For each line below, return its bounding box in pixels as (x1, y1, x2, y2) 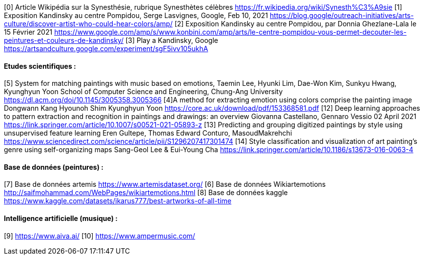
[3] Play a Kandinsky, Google (125, 36, 218, 44)
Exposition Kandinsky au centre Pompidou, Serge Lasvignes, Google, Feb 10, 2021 (4, 11, 268, 20)
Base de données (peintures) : (4, 162, 103, 171)
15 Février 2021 (4, 28, 53, 36)
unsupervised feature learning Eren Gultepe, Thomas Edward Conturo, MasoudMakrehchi (4, 129, 292, 138)
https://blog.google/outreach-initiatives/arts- (270, 11, 414, 20)
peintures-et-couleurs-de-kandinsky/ (4, 36, 124, 44)
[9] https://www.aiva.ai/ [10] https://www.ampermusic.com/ (4, 231, 195, 240)
